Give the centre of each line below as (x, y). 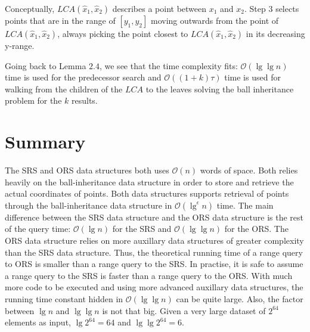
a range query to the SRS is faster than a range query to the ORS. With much (149, 275)
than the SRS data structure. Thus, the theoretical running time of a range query (154, 252)
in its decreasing (275, 33)
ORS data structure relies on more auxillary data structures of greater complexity (154, 241)
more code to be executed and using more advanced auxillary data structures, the (154, 287)
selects (287, 8)
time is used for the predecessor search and (83, 77)
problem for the (33, 100)
